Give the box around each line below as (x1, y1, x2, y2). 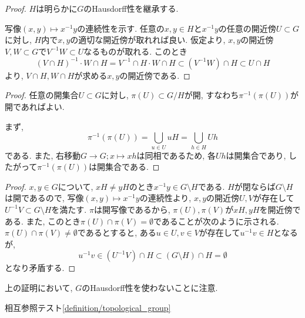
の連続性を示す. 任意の (77, 22, 165, 34)
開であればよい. (5, 101, 65, 113)
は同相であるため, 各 (136, 149, 216, 161)
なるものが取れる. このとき (83, 45, 187, 57)
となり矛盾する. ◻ (5, 262, 76, 274)
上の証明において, (5, 281, 73, 293)
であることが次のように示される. (153, 215, 279, 227)
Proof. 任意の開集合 (5, 89, 79, 101)
